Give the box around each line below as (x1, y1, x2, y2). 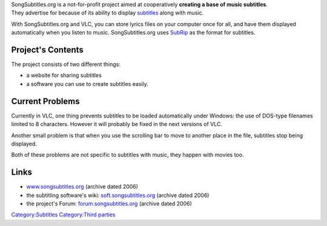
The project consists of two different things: (11, 61, 121, 68)
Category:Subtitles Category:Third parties (11, 211, 116, 218)
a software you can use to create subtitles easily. (26, 80, 148, 87)
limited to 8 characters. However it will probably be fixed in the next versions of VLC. (11, 121, 223, 128)
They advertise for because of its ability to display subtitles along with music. (11, 9, 204, 16)
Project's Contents (11, 44, 84, 55)
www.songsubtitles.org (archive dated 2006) (26, 183, 139, 190)
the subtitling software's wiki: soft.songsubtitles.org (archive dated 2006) (26, 191, 210, 199)
